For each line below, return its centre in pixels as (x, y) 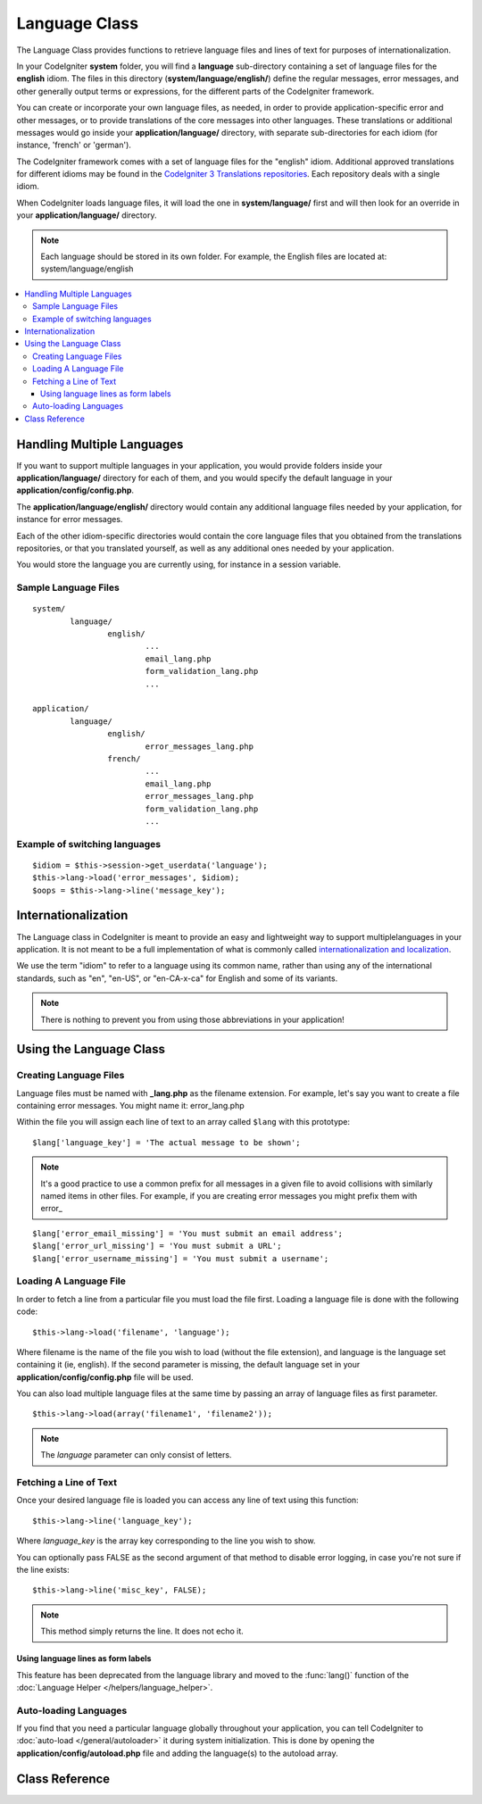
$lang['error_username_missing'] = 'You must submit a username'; (181, 1258)
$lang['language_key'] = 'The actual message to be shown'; (166, 1142)
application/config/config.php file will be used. (105, 1377)
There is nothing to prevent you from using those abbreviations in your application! (193, 1019)
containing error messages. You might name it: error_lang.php (130, 1106)
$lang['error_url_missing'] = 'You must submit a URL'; (157, 1246)
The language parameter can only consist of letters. (136, 1455)
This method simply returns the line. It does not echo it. (142, 1631)
